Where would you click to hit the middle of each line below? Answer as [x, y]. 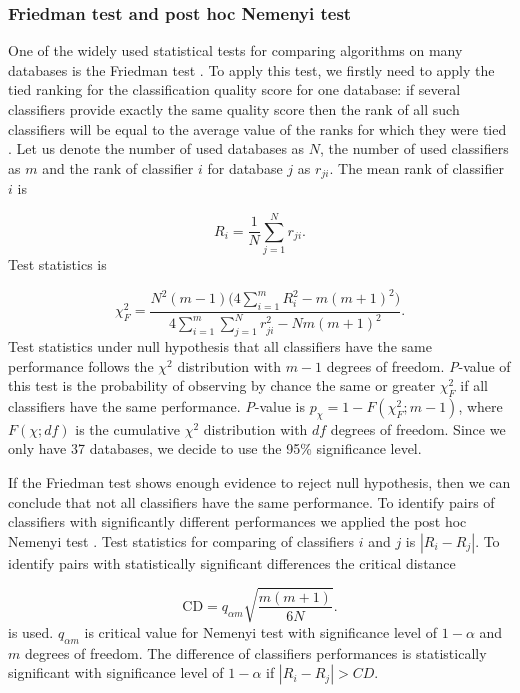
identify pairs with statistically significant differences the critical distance [232, 562]
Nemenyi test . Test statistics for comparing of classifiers [181, 540]
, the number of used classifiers [414, 148]
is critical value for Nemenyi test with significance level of [261, 631]
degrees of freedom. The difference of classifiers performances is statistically [255, 652]
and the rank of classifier [118, 167]
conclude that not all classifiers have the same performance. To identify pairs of [251, 501]
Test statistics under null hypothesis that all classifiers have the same [220, 346]
